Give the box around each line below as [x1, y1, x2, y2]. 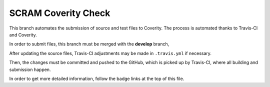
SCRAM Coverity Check [9, 7, 110, 18]
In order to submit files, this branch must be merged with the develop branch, [9, 41, 169, 47]
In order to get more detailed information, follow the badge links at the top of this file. [9, 75, 184, 81]
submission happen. [9, 66, 51, 72]
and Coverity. [9, 31, 37, 37]
